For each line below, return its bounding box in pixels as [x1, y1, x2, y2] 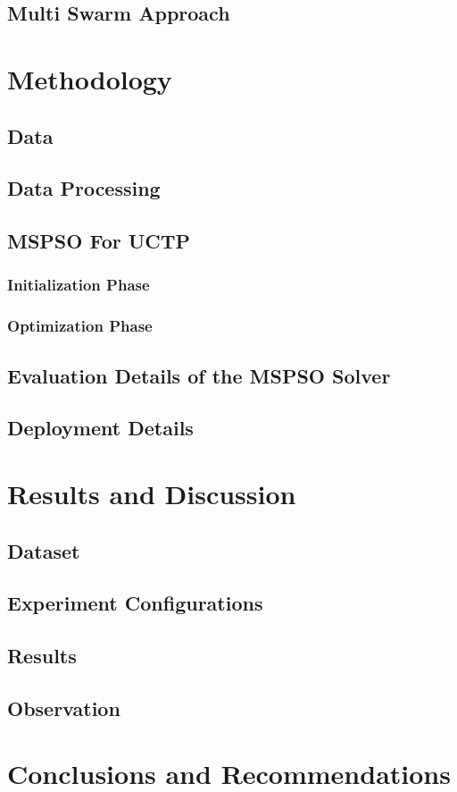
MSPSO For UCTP [7, 227, 191, 255]
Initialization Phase [7, 274, 150, 296]
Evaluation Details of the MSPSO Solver [7, 361, 391, 389]
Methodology [7, 60, 172, 97]
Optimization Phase [7, 315, 153, 337]
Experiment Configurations [7, 589, 263, 617]
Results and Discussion [7, 475, 296, 511]
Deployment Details [7, 414, 194, 442]
